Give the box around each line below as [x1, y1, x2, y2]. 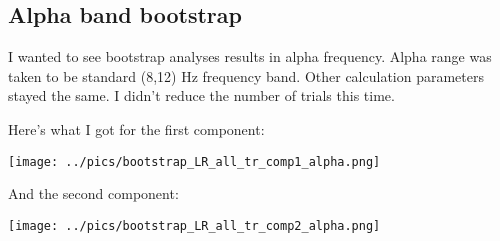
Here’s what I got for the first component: [8, 118, 265, 139]
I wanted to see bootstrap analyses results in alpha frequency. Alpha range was [8, 46, 492, 67]
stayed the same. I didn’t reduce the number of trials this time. [8, 85, 395, 106]
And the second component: [8, 183, 179, 204]
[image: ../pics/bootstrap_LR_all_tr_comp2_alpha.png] [8, 218, 381, 233]
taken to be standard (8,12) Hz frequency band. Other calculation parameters [8, 65, 484, 86]
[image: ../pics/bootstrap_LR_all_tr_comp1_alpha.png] [8, 154, 381, 169]
